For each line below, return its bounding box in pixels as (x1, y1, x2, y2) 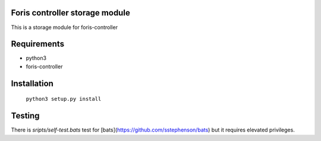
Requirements (11, 39, 65, 49)
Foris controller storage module (11, 8, 130, 18)
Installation (11, 78, 53, 88)
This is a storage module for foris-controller (11, 24, 118, 31)
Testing (11, 111, 40, 121)
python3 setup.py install (26, 95, 102, 102)
